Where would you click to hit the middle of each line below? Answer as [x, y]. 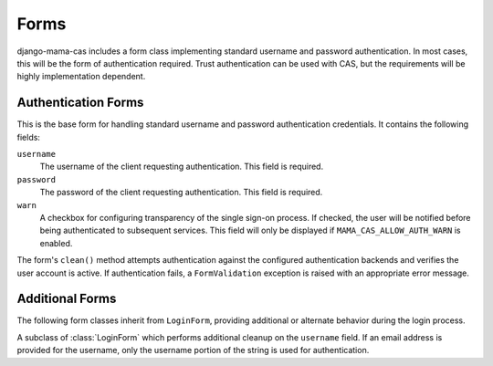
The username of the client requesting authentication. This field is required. [182, 167]
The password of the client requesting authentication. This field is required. [181, 193]
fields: [29, 137]
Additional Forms [67, 299]
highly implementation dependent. [81, 77]
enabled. [56, 243]
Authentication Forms [80, 103]
